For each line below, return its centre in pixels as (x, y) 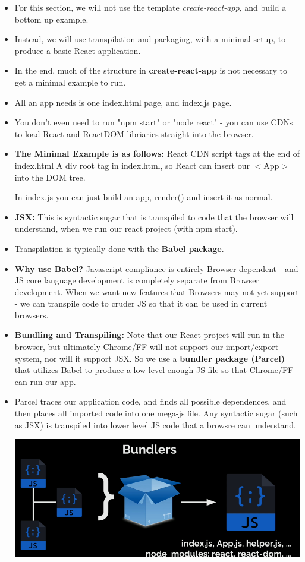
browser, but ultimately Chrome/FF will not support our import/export (147, 347)
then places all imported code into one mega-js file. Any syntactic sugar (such (156, 413)
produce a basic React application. (78, 50)
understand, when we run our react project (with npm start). (126, 228)
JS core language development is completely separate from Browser (137, 280)
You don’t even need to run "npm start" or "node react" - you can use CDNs (154, 122)
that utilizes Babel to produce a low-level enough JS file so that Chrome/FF (154, 370)
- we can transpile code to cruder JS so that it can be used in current (141, 303)
